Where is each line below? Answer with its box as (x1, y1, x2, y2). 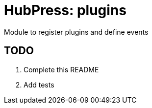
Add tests (24, 80, 54, 89)
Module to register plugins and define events (4, 27, 149, 36)
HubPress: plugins (4, 2, 127, 19)
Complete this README (24, 65, 99, 74)
